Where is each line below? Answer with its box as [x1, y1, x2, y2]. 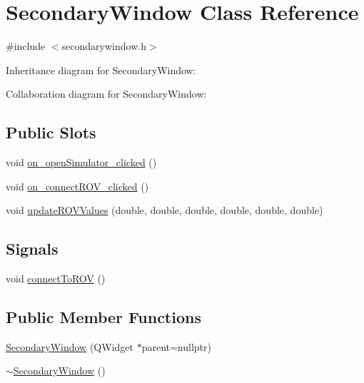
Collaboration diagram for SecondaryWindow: [6, 86, 207, 101]
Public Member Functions [6, 306, 201, 328]
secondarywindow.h [61, 39, 146, 53]
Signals [6, 238, 59, 260]
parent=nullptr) [141, 339, 211, 354]
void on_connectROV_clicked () [6, 178, 149, 193]
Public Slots [6, 121, 96, 143]
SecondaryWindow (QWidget [6, 339, 133, 354]
